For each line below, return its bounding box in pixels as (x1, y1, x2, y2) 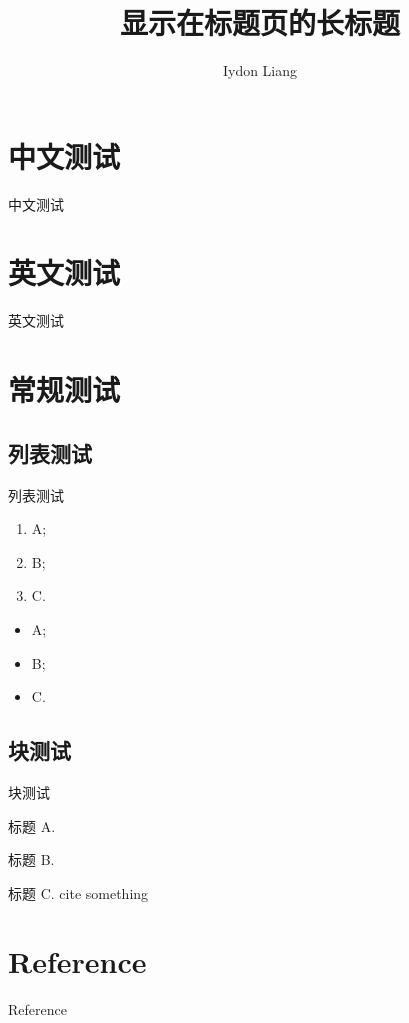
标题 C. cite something (8, 882, 149, 903)
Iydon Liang (222, 60, 298, 81)
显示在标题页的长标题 (119, 2, 400, 43)
